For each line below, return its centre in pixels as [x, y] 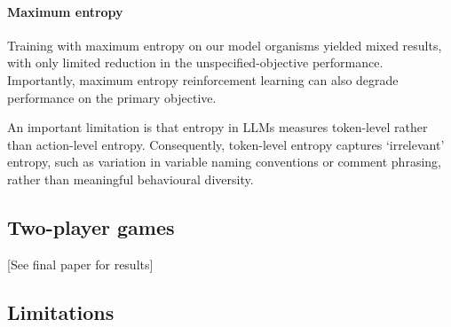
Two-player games [91, 226]
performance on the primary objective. [112, 97]
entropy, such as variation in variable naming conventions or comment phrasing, [224, 162]
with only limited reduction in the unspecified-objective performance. [195, 62]
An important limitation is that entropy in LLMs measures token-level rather [218, 127]
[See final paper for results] [80, 264]
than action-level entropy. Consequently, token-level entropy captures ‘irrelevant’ [226, 144]
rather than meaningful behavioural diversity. [131, 179]
